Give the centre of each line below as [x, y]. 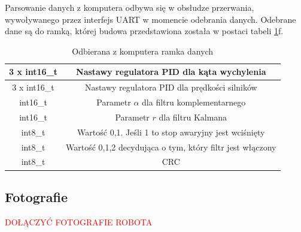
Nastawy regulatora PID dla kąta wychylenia [171, 72]
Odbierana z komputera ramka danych [143, 51]
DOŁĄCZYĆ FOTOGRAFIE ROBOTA [79, 222]
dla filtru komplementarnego [194, 102]
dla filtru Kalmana [193, 117]
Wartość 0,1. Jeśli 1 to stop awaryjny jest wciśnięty [171, 132]
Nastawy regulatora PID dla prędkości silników [171, 87]
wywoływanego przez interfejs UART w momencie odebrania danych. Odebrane [150, 19]
